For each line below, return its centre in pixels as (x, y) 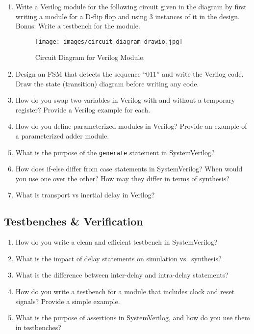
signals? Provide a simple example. (68, 301)
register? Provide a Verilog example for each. (83, 109)
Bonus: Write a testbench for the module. (78, 26)
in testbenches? (38, 327)
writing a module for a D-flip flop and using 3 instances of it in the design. (127, 16)
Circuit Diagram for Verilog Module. (90, 57)
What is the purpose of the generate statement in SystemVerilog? (115, 152)
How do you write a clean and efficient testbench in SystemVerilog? (116, 242)
